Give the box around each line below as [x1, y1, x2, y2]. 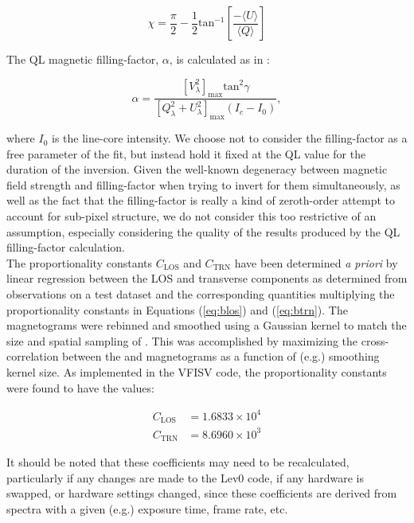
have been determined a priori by [234, 254, 398, 271]
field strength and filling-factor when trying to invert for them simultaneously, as [6, 176, 400, 193]
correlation [6, 348, 59, 365]
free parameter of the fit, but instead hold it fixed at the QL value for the [6, 145, 366, 162]
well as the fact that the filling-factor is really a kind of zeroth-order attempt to [6, 192, 396, 209]
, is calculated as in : [169, 51, 270, 67]
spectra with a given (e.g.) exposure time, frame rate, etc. [6, 500, 288, 517]
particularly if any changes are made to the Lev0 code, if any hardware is [6, 469, 364, 486]
